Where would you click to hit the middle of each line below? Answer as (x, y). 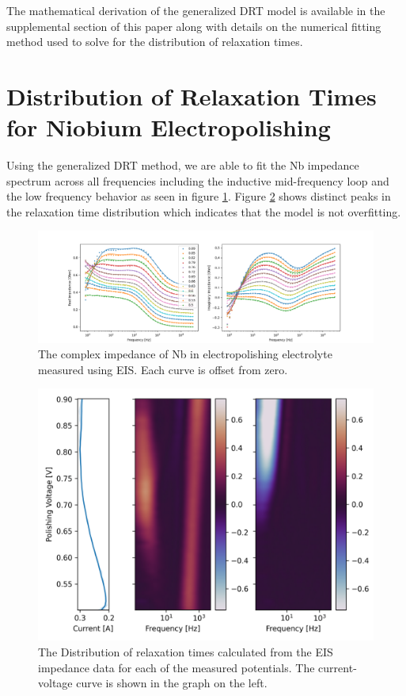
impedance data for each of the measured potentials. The (176, 667)
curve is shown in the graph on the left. (172, 683)
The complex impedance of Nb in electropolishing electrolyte (185, 354)
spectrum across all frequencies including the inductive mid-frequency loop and (198, 180)
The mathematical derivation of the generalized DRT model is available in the (196, 10)
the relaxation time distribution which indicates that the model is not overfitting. (204, 211)
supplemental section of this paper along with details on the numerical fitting (194, 26)
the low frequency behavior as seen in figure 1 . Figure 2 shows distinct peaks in (199, 196)
